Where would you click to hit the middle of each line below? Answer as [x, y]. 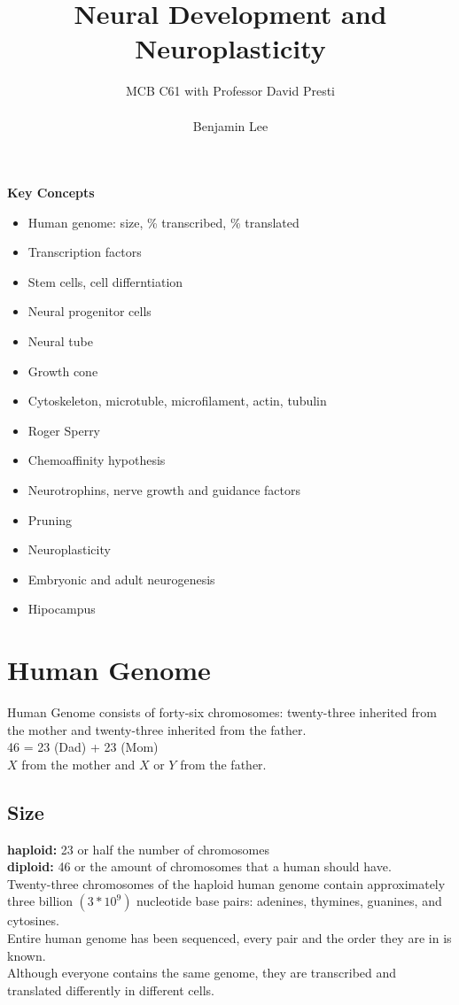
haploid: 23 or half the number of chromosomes [138, 849]
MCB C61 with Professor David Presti [230, 91]
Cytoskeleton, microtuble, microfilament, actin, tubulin [177, 401]
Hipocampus [62, 609]
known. [27, 955]
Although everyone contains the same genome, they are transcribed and [202, 973]
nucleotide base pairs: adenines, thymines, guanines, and [289, 901]
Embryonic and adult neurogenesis [121, 579]
